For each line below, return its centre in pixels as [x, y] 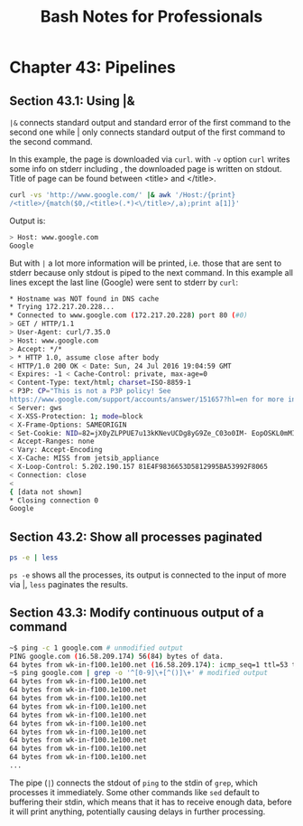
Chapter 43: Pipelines [92, 67]
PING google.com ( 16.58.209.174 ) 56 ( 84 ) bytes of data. [116, 656]
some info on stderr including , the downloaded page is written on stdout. [146, 169]
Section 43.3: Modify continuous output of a [137, 613]
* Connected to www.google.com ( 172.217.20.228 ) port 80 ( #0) [129, 315]
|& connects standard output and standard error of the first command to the [150, 122]
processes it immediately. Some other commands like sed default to [134, 792]
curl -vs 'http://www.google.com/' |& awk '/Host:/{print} [123, 195]
